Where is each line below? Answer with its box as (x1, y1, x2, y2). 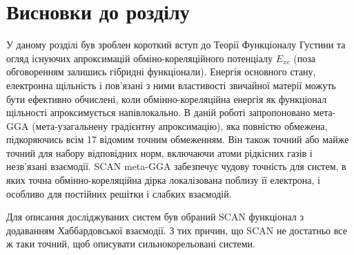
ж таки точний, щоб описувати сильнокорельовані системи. (6, 236, 255, 251)
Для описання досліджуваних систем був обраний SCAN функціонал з (6, 209, 304, 224)
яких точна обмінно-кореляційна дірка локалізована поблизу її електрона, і (6, 173, 321, 187)
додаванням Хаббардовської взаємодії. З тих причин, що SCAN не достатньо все (6, 223, 347, 237)
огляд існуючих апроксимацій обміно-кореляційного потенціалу (6, 50, 273, 65)
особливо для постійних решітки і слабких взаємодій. (6, 186, 232, 200)
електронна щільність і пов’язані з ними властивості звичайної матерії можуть (6, 77, 336, 92)
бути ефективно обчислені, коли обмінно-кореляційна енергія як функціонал (6, 91, 327, 106)
